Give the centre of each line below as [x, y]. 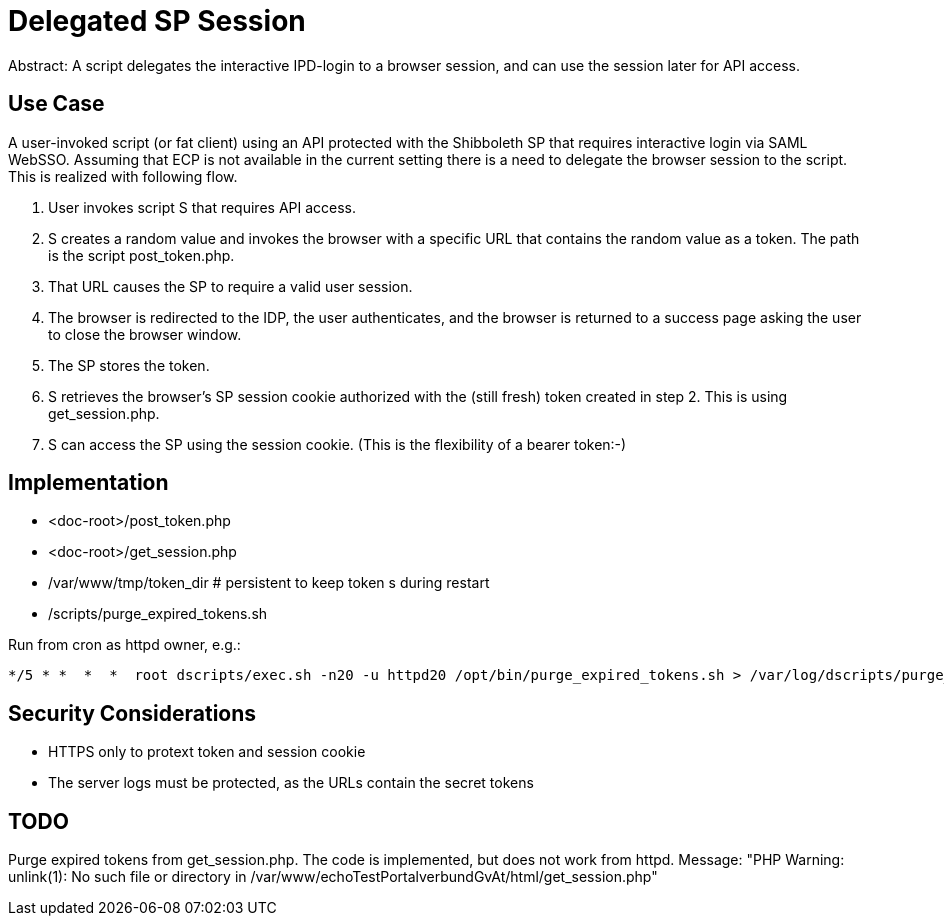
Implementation [88, 483]
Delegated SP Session [157, 21]
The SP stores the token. [129, 365]
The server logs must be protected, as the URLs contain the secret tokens [291, 783]
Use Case [56, 104]
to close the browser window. [145, 334]
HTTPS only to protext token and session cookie [207, 752]
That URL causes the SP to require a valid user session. [230, 286]
